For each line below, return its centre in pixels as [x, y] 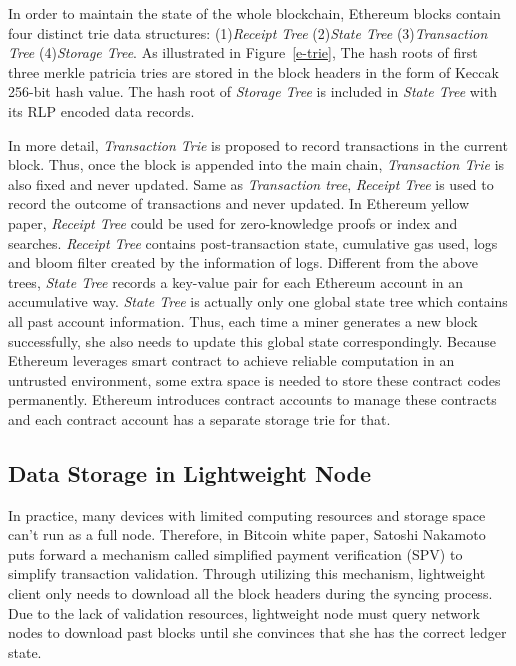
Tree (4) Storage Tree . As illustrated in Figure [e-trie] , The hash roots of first [243, 52]
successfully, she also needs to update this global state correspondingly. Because [252, 340]
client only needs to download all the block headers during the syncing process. [250, 593]
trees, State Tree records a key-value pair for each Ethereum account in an [236, 281]
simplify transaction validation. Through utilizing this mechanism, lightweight [247, 573]
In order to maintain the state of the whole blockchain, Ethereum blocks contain [254, 13]
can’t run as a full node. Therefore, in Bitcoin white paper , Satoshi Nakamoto [247, 534]
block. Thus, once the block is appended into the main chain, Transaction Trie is [256, 164]
